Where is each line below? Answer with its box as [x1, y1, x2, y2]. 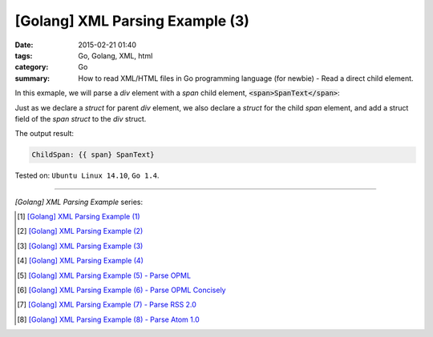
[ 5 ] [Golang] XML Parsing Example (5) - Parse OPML [17, 271, 192, 280]
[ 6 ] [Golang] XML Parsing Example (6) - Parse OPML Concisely [17, 285, 226, 295]
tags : [14, 50, 33, 60]
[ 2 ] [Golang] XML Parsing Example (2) [17, 227, 144, 236]
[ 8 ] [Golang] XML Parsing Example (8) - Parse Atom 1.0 [17, 315, 200, 324]
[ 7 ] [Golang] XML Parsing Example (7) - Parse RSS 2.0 [17, 300, 196, 310]
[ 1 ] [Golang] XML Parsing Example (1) [17, 212, 140, 222]
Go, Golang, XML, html [78, 50, 153, 60]
